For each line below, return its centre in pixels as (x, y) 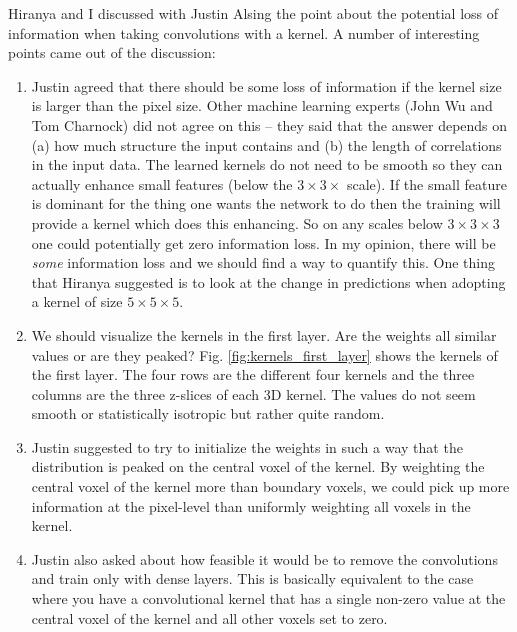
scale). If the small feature (426, 183)
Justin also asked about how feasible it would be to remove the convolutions (264, 558)
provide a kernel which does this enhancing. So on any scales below (237, 222)
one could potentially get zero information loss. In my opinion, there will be (263, 242)
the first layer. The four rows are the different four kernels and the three (253, 374)
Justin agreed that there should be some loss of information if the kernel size (266, 85)
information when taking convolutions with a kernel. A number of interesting (244, 32)
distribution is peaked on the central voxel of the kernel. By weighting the (258, 466)
